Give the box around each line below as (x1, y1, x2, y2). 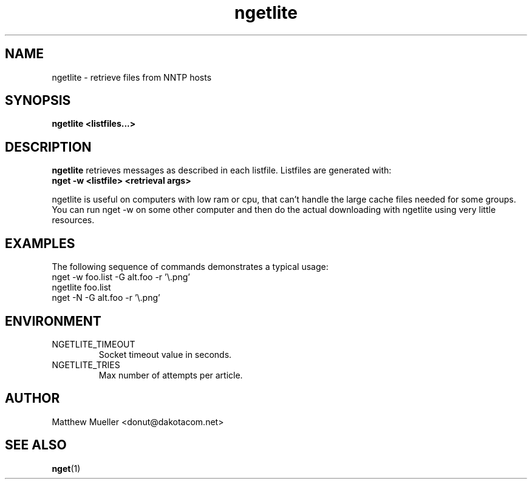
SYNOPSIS (5, 93, 71, 109)
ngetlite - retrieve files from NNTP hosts (52, 72, 212, 82)
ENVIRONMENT (5, 313, 101, 329)
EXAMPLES (5, 235, 75, 251)
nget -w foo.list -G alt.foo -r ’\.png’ (52, 272, 190, 283)
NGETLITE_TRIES (52, 359, 120, 370)
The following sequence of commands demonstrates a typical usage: (52, 261, 329, 272)
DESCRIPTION (5, 139, 92, 155)
